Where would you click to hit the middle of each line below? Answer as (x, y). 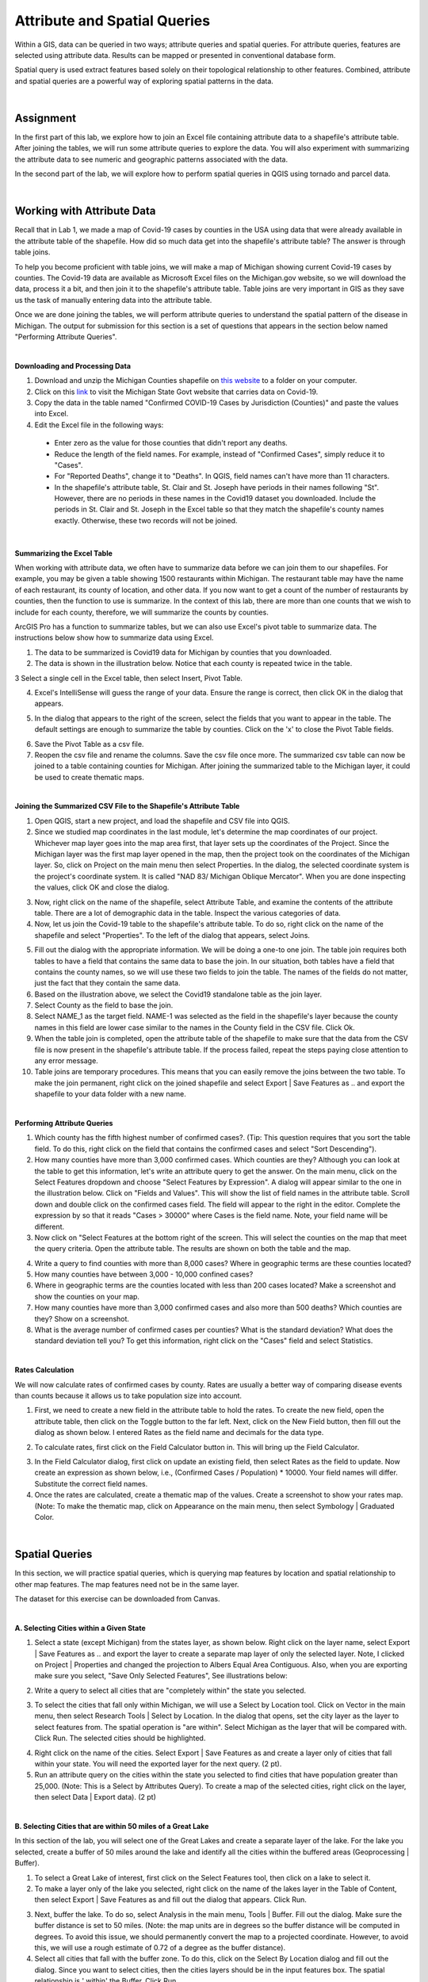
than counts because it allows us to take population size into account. (128, 1395)
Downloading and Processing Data (73, 365)
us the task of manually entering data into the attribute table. (113, 300)
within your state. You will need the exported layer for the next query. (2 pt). (158, 1764)
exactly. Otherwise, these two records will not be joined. (146, 520)
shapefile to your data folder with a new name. (110, 1094)
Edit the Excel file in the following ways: (99, 425)
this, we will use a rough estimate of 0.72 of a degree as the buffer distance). (160, 1947)
